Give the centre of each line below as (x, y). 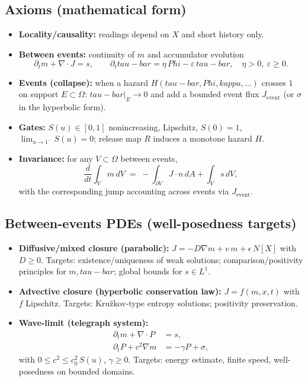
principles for (42, 271)
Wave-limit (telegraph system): (84, 323)
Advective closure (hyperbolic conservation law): (120, 291)
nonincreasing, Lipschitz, (153, 127)
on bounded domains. (96, 371)
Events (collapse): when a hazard (84, 82)
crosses (274, 82)
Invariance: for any (56, 159)
